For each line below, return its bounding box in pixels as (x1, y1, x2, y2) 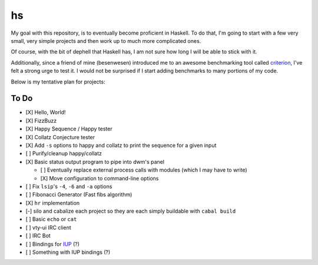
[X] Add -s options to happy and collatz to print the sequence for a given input (25, 142, 217, 149)
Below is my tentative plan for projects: (11, 78, 105, 85)
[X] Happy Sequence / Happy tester (25, 125, 112, 132)
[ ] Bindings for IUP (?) (25, 240, 79, 247)
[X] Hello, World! (25, 109, 66, 116)
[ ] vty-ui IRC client (25, 224, 72, 231)
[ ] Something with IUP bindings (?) (25, 249, 111, 256)
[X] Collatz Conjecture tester (25, 133, 95, 140)
